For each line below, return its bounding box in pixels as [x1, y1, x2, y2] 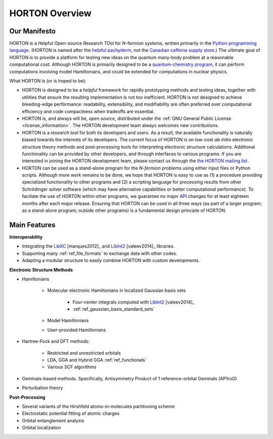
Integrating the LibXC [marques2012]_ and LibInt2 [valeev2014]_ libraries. [22, 243, 175, 249]
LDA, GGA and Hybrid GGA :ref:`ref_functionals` [47, 357, 147, 363]
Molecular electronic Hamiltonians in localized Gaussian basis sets [47, 287, 186, 293]
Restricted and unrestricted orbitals [47, 349, 121, 356]
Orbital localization [22, 425, 61, 431]
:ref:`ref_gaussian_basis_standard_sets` [72, 306, 155, 312]
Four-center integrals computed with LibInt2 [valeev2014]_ [72, 299, 195, 305]
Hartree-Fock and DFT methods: [22, 338, 90, 344]
